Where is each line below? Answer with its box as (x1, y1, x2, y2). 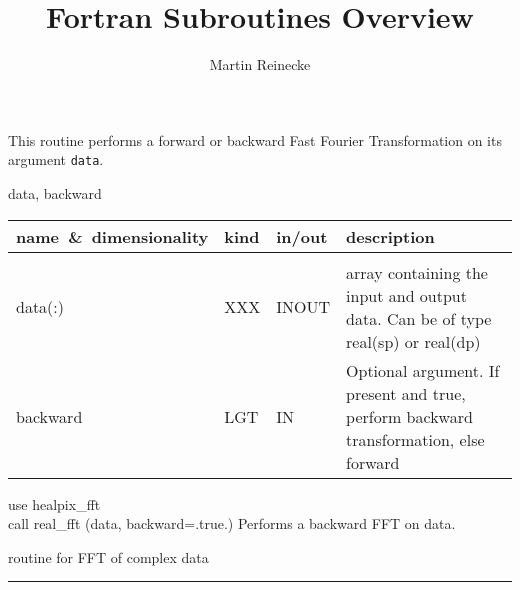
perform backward (346, 404, 473, 428)
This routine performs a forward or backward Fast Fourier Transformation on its (8, 129, 502, 150)
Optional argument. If (346, 358, 500, 382)
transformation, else (346, 427, 485, 451)
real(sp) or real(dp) (346, 329, 481, 353)
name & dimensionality (16, 224, 209, 248)
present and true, (346, 381, 466, 405)
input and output (346, 283, 467, 307)
